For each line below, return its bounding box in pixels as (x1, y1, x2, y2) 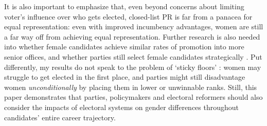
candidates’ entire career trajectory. (4, 112, 116, 122)
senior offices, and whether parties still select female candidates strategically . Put (4, 51, 262, 62)
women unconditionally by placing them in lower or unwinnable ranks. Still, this (4, 81, 257, 92)
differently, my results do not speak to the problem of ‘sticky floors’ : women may (4, 61, 261, 72)
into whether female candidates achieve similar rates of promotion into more (4, 41, 244, 52)
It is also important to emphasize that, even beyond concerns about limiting (4, 1, 244, 11)
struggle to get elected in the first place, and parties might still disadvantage (4, 71, 245, 82)
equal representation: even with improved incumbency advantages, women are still (4, 21, 263, 32)
